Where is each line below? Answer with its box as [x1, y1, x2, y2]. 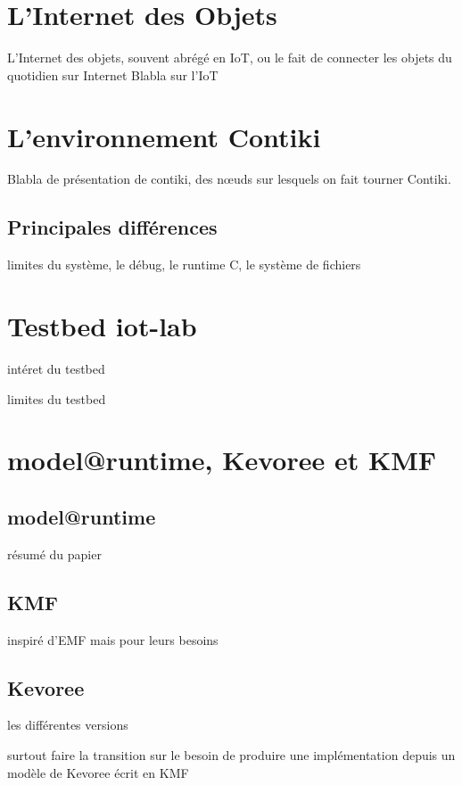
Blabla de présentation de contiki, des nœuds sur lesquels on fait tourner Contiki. [7, 169, 451, 188]
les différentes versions [7, 715, 128, 734]
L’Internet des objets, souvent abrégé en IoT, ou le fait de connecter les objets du [7, 48, 452, 67]
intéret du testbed [7, 359, 105, 377]
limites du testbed [7, 389, 106, 408]
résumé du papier [7, 544, 102, 563]
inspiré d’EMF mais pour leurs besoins [7, 630, 219, 649]
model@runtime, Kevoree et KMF [7, 442, 437, 478]
